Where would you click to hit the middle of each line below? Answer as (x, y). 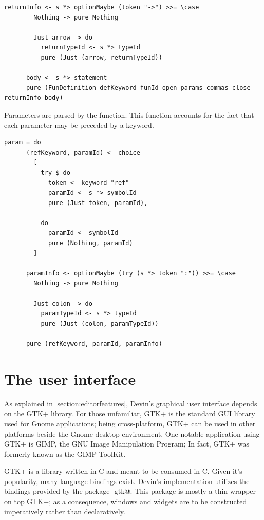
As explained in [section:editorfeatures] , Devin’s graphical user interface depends (131, 403)
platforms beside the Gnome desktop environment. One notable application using (132, 433)
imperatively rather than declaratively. (65, 511)
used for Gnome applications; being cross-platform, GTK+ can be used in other (130, 423)
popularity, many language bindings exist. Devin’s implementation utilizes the (127, 481)
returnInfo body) (34, 98)
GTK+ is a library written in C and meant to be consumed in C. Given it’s (123, 471)
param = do (23, 143)
